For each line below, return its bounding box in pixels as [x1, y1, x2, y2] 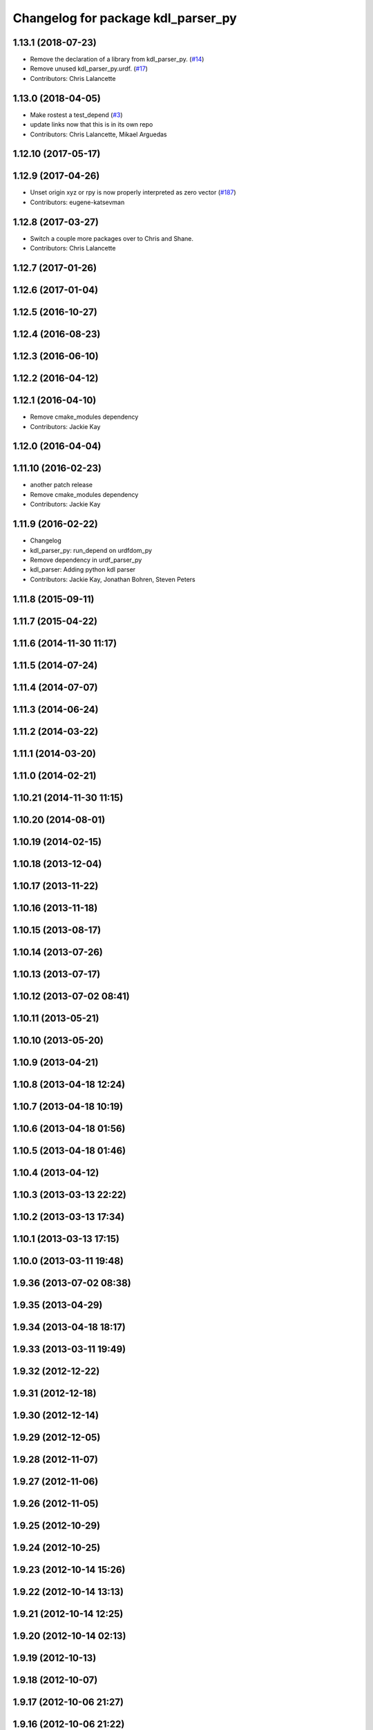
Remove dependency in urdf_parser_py [30, 556, 142, 564]
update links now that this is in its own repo [30, 120, 153, 129]
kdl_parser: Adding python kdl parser [30, 565, 136, 574]
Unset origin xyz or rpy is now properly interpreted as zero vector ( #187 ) [30, 188, 236, 197]
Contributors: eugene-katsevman [30, 198, 125, 206]
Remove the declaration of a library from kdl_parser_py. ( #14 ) [30, 55, 204, 64]
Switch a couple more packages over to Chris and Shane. [30, 234, 193, 242]
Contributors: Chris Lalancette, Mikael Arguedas [30, 130, 167, 138]
